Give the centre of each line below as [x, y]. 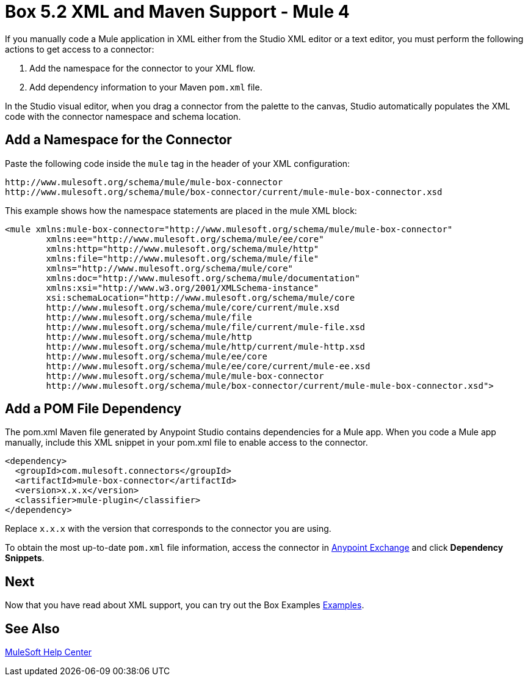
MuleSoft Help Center [49, 652]
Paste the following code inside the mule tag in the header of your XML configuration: [178, 163]
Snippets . [25, 558]
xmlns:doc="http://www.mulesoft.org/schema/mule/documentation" [203, 278]
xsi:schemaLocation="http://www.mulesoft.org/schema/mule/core [201, 297]
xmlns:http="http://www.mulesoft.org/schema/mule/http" [183, 248]
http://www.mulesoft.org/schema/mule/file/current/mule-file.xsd [206, 327]
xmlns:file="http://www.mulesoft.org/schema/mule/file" [183, 258]
